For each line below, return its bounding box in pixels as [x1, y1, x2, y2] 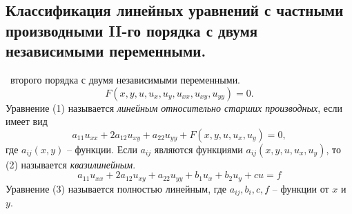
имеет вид [6, 114, 48, 128]
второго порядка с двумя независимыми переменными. [10, 72, 241, 86]
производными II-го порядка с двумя [6, 19, 258, 41]
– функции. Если [66, 142, 137, 156]
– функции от [272, 181, 329, 195]
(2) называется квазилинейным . [6, 157, 136, 171]
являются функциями [154, 142, 243, 156]
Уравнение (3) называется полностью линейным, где [6, 181, 227, 195]
